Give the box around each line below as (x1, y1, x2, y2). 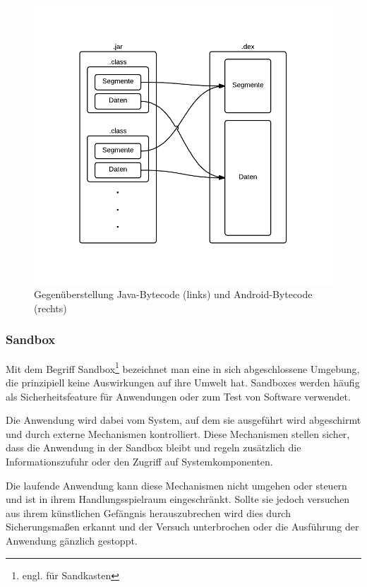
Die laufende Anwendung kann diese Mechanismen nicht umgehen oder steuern (6, 478, 347, 492)
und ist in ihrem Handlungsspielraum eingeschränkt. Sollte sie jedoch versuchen (6, 492, 350, 506)
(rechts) (34, 300, 67, 315)
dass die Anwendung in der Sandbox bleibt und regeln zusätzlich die (6, 440, 301, 455)
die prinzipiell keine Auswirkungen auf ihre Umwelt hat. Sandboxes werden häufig (6, 375, 360, 389)
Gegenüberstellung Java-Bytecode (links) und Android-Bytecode (34, 287, 313, 302)
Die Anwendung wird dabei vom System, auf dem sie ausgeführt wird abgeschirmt (6, 413, 361, 427)
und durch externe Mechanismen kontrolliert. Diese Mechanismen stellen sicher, (6, 426, 350, 441)
